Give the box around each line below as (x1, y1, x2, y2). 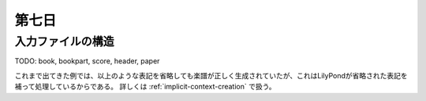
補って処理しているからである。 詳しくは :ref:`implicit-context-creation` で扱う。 (14, 82, 276, 92)
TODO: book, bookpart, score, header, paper (14, 56, 160, 66)
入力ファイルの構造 (14, 34, 114, 49)
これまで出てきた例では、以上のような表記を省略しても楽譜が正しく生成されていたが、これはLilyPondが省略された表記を (14, 70, 408, 80)
